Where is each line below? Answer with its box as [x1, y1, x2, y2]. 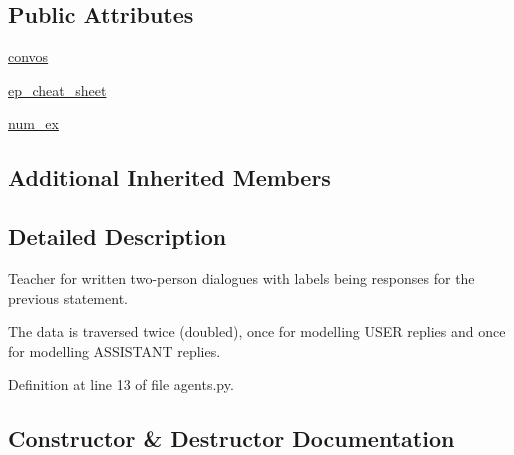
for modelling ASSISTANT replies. [8, 340, 221, 361]
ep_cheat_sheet [8, 79, 107, 100]
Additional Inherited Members [8, 162, 331, 193]
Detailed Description [8, 221, 227, 252]
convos [8, 46, 49, 67]
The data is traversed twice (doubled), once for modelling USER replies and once [8, 321, 506, 342]
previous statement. [8, 287, 128, 308]
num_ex [8, 113, 59, 134]
